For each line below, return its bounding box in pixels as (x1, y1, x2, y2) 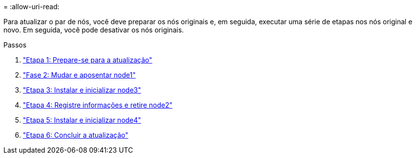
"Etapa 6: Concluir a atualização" (23, 131, 129, 139)
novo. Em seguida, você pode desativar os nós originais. (3, 26, 184, 34)
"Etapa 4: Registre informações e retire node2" (23, 101, 173, 109)
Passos (3, 41, 27, 49)
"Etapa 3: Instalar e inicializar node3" (23, 86, 141, 94)
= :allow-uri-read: (3, 2, 60, 11)
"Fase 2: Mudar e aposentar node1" (23, 71, 136, 79)
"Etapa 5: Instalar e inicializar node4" (23, 116, 141, 124)
